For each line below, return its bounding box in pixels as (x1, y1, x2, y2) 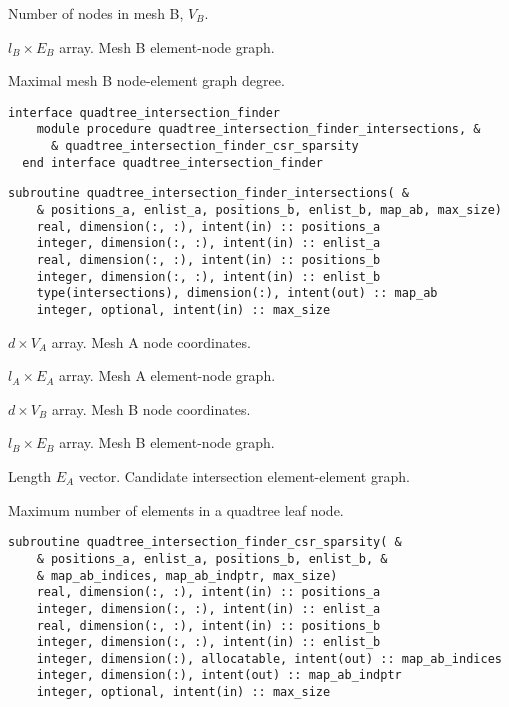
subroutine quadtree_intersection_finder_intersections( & (8, 186, 409, 201)
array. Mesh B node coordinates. (51, 398, 251, 419)
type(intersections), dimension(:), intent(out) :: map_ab (36, 286, 438, 301)
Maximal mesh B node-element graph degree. (8, 70, 285, 91)
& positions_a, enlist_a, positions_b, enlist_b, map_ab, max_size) (36, 203, 502, 218)
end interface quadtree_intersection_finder (22, 155, 323, 170)
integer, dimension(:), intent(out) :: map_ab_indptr (36, 668, 402, 683)
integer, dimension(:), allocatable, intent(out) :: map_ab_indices (36, 651, 502, 666)
